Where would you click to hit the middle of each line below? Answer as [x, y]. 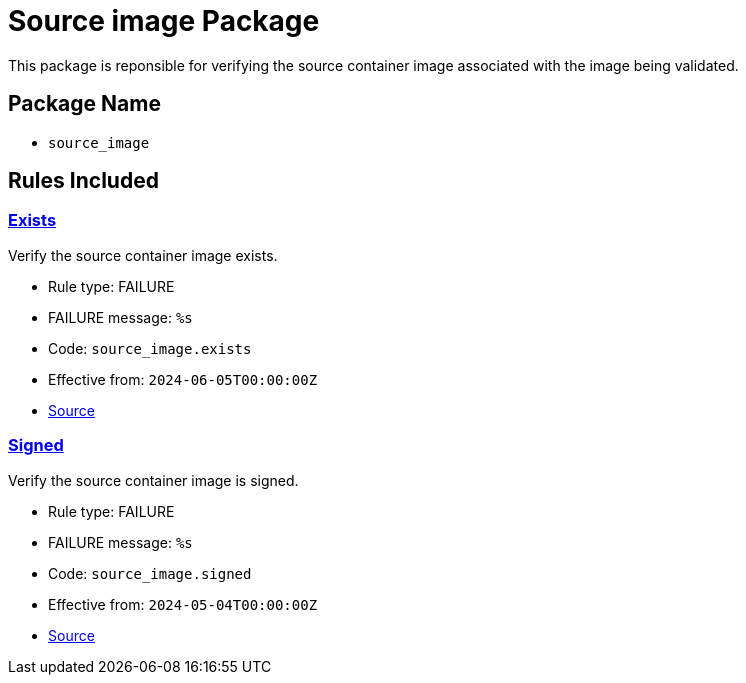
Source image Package [164, 21]
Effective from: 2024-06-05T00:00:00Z [183, 379]
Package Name [84, 104]
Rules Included [83, 181]
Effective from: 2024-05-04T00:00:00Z [183, 604]
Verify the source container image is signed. [153, 480]
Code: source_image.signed [150, 573]
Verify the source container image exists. [143, 255]
